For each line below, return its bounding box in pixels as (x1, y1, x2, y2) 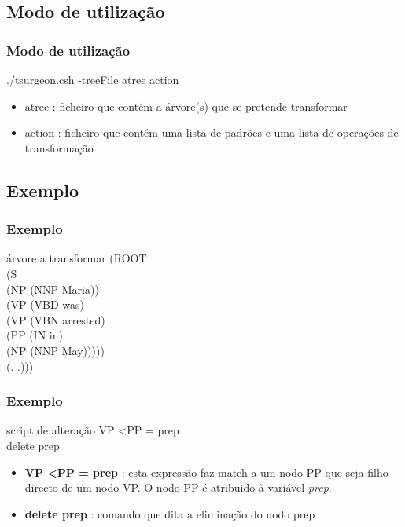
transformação (24, 139, 94, 156)
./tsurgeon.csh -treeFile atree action (6, 71, 179, 87)
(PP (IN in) (6, 327, 63, 343)
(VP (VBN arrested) (6, 311, 105, 328)
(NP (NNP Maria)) (6, 280, 99, 297)
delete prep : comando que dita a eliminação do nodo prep (24, 505, 315, 522)
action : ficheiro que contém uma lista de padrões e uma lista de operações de (24, 124, 399, 141)
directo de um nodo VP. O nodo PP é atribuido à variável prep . (24, 479, 332, 496)
